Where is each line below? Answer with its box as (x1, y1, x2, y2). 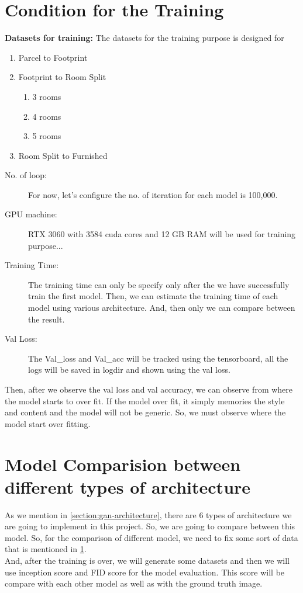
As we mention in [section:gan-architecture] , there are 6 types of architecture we (5, 508, 292, 521)
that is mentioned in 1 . (5, 543, 87, 555)
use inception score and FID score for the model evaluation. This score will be (5, 566, 285, 578)
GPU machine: (5, 208, 57, 220)
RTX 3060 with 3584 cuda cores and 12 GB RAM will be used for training (28, 228, 296, 240)
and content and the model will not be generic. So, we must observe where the (5, 406, 286, 418)
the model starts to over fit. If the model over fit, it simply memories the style (5, 394, 285, 407)
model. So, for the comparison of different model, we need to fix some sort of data (5, 531, 298, 543)
